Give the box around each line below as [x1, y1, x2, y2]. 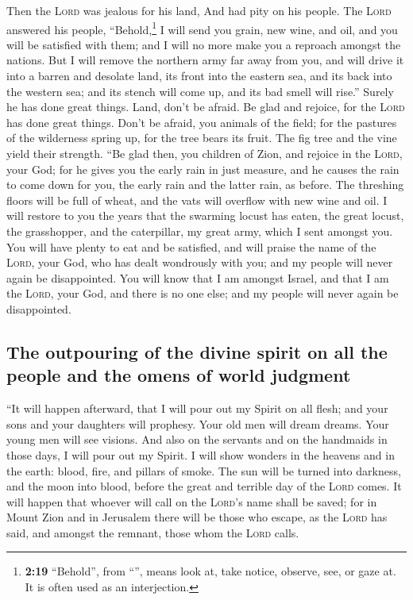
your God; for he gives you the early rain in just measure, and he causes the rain [6, 160, 399, 177]
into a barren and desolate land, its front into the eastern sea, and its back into [6, 67, 392, 84]
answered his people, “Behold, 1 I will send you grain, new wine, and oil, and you [6, 18, 398, 37]
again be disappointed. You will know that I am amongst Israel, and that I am [6, 269, 389, 286]
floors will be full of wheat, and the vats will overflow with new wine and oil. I [6, 191, 388, 208]
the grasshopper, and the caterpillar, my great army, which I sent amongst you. [6, 222, 393, 239]
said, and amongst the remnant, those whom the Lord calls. [6, 524, 299, 540]
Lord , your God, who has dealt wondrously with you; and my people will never [6, 254, 393, 271]
